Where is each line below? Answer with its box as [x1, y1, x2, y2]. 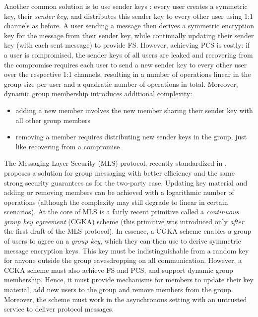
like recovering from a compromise [15, 141, 120, 151]
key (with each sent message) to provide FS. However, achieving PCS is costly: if [4, 40, 250, 50]
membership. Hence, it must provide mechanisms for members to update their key [4, 274, 254, 285]
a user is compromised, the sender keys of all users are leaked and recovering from [4, 49, 253, 60]
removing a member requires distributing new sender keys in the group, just [15, 131, 247, 142]
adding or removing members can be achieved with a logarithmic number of [4, 187, 234, 197]
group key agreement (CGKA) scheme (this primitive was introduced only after [4, 216, 244, 226]
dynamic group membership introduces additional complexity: [4, 88, 193, 99]
